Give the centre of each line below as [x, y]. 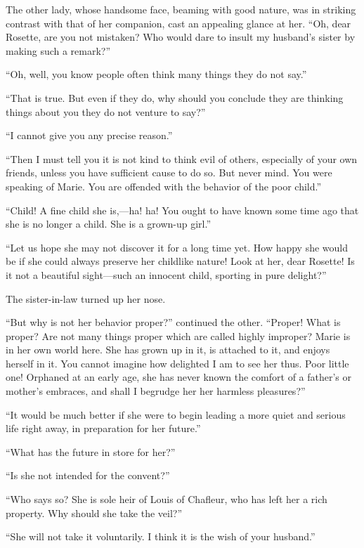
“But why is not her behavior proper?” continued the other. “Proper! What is [173, 322]
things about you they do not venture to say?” [106, 111]
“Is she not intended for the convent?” [88, 475]
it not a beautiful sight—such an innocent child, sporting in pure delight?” [166, 274]
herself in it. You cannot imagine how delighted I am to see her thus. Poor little [177, 363]
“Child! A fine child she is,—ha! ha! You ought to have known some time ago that [182, 210]
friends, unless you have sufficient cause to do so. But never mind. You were [169, 172]
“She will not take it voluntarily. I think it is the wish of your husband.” [161, 536]
